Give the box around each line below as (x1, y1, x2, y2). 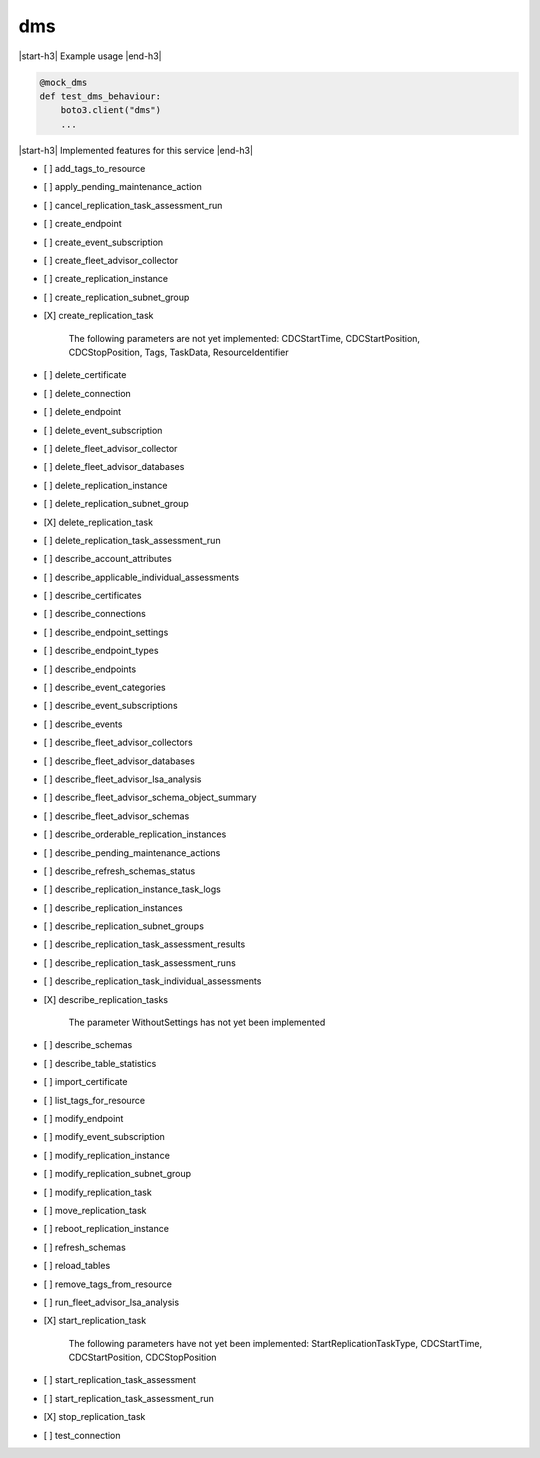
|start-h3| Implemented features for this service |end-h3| (18, 144, 254, 156)
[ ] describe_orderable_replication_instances (43, 828, 227, 840)
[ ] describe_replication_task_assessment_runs (43, 956, 237, 969)
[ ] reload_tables (43, 1260, 111, 1272)
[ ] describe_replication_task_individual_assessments (43, 975, 262, 987)
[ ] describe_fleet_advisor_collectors (43, 736, 194, 749)
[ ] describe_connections (43, 608, 147, 620)
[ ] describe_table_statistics (43, 1057, 157, 1069)
